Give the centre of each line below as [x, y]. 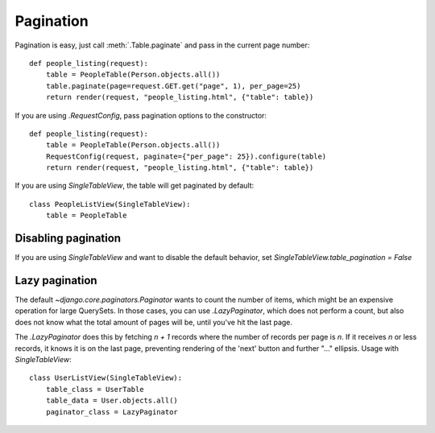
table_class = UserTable [95, 389]
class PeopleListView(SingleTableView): [110, 204]
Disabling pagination [68, 239]
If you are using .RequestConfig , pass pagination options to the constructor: [141, 115]
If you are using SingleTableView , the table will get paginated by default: [134, 186]
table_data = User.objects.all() [112, 401]
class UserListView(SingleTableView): [106, 378]
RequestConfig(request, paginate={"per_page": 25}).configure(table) [186, 156]
